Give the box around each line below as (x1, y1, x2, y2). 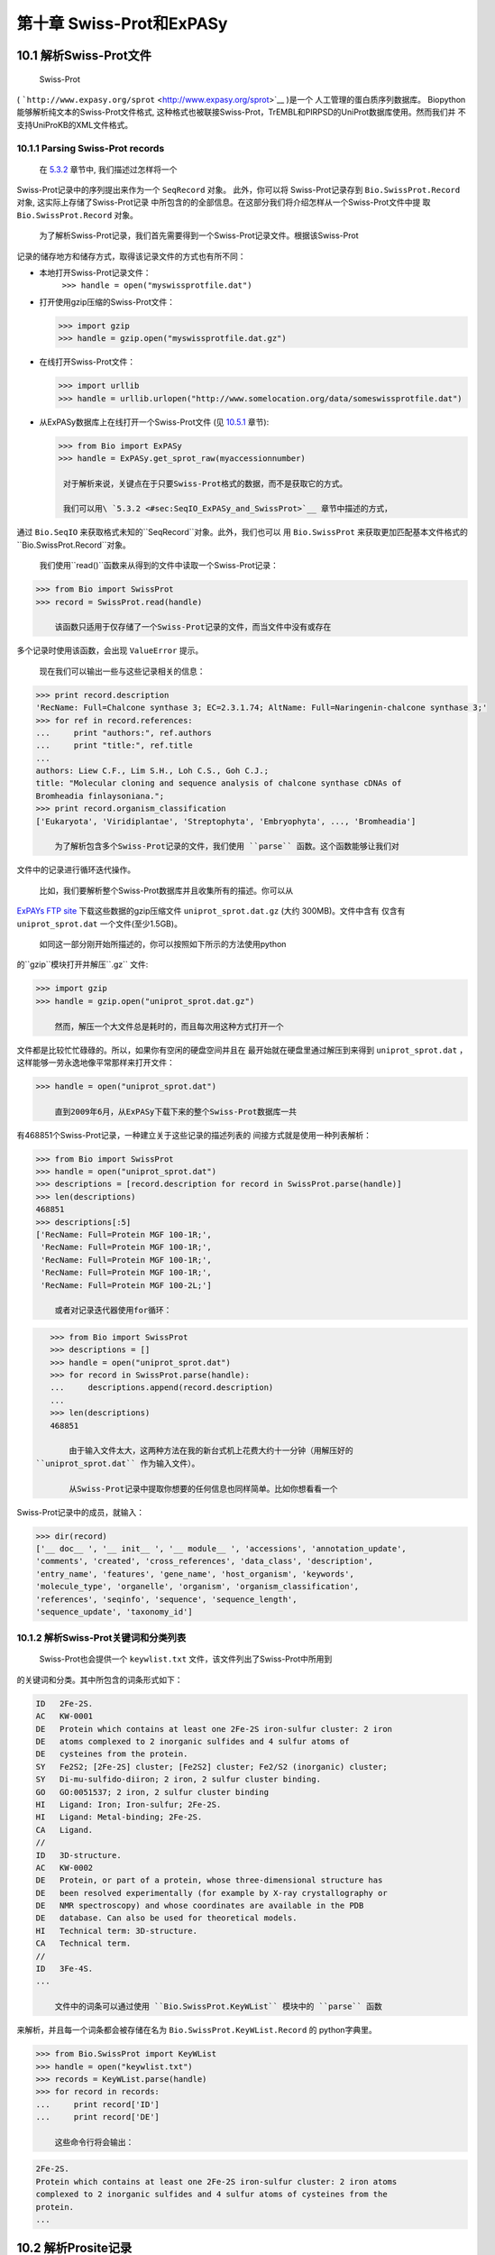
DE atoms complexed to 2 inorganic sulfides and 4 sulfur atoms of (35, 1736, 350, 1746)
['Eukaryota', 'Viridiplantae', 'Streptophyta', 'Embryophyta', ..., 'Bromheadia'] (35, 816, 417, 826)
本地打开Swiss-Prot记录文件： (39, 267, 152, 279)
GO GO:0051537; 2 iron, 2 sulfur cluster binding (35, 1787, 270, 1797)
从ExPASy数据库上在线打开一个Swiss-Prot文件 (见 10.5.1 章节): (39, 416, 270, 428)
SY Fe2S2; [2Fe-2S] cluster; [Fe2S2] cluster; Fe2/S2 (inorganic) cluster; (35, 1762, 388, 1772)
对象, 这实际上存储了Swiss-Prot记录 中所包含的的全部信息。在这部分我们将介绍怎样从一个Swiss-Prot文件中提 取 (16, 197, 431, 207)
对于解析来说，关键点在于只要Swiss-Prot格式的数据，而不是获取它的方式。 (63, 478, 348, 489)
